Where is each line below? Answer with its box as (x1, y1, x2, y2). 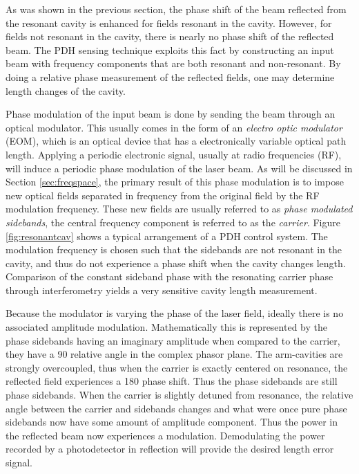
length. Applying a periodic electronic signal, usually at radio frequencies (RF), (6, 147, 342, 161)
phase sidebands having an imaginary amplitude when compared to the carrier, (6, 333, 340, 347)
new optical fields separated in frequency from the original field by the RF (6, 188, 320, 202)
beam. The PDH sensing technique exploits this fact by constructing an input (6, 42, 334, 57)
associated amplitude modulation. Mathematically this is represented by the (6, 320, 327, 334)
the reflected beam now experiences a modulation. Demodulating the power (6, 428, 325, 442)
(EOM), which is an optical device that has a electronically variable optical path (6, 134, 347, 148)
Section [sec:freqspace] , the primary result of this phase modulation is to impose (6, 174, 344, 189)
